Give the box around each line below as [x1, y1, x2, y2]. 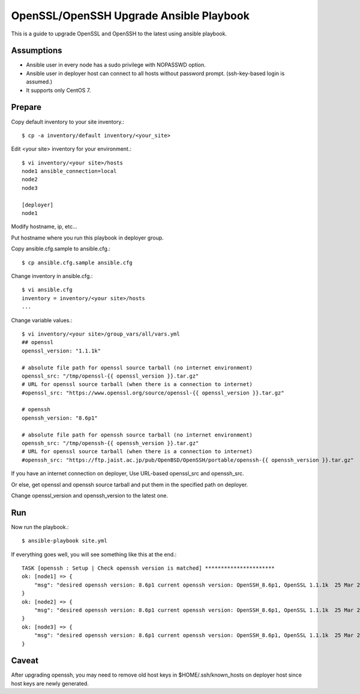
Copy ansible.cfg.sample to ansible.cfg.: [11, 245, 111, 252]
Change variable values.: [11, 316, 73, 324]
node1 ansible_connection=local [22, 168, 117, 175]
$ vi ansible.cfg [22, 286, 73, 294]
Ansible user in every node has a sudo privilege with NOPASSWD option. [26, 61, 206, 68]
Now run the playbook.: [11, 523, 69, 531]
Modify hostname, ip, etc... [11, 223, 77, 231]
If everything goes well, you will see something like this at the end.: [11, 551, 177, 558]
